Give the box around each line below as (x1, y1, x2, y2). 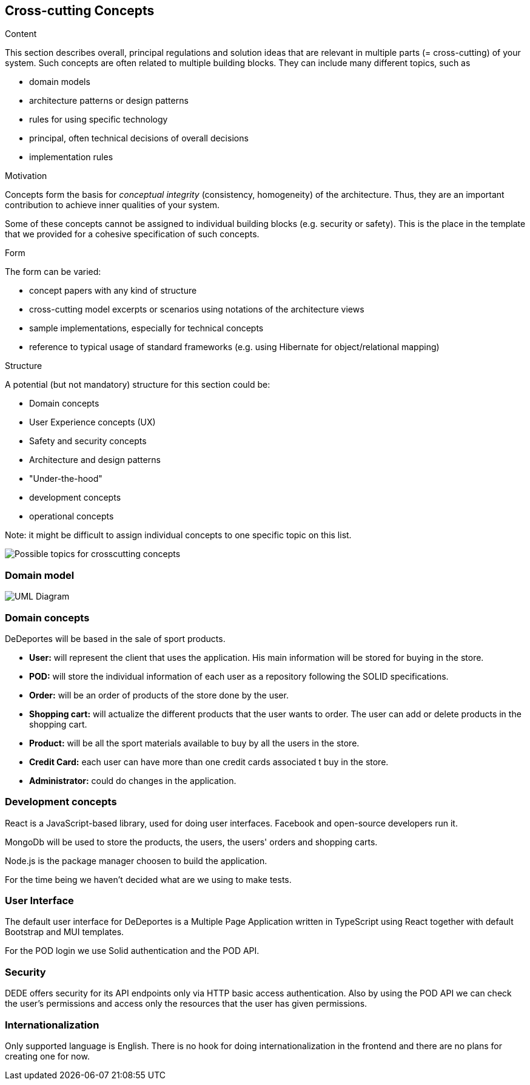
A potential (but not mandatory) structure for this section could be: (5, 379, 270, 390)
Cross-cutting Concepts (5, 3, 155, 18)
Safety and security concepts (29, 436, 147, 447)
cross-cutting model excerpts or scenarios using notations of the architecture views (29, 304, 364, 315)
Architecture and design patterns (29, 455, 161, 465)
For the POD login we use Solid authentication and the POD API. (5, 945, 260, 956)
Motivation (5, 171, 47, 181)
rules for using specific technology (29, 114, 168, 125)
